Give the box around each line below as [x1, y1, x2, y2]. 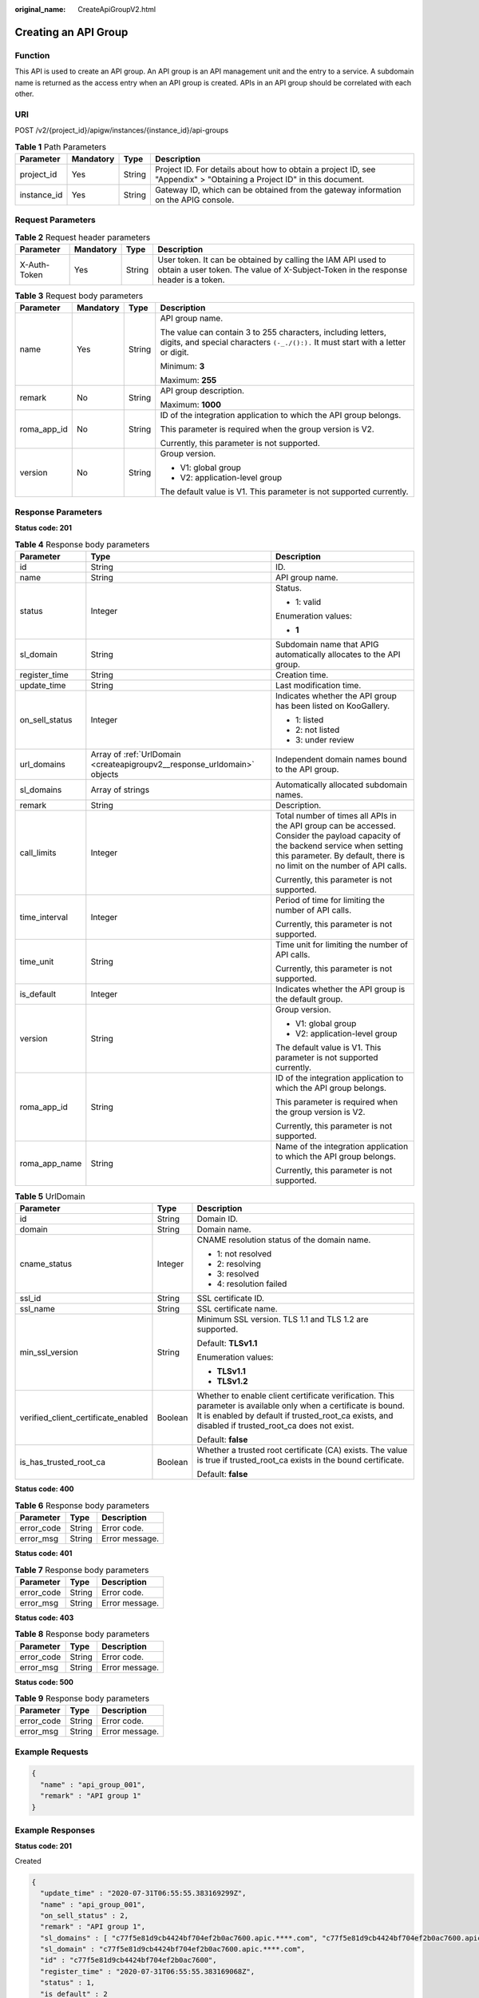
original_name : [14, 5, 66, 14]
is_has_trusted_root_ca [19, 1457, 106, 1468]
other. [14, 89, 34, 98]
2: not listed [295, 724, 340, 735]
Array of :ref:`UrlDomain [90, 748, 181, 759]
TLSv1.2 [216, 1375, 248, 1387]
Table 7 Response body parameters [14, 1564, 149, 1575]
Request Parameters [14, 214, 96, 225]
